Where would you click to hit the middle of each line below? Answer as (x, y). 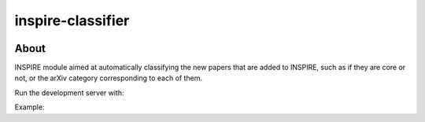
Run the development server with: (69, 92)
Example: (30, 107)
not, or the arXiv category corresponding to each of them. (108, 78)
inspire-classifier (72, 20)
